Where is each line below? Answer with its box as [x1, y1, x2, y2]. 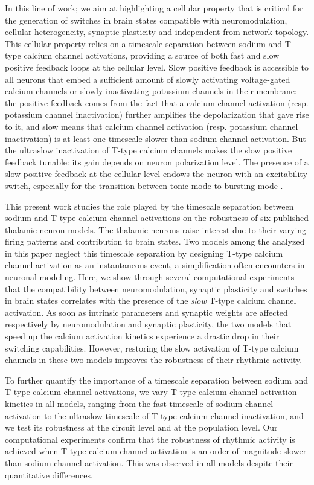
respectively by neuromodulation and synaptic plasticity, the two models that [5, 318, 292, 330]
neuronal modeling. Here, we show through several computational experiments [5, 271, 295, 283]
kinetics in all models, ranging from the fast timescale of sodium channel [5, 397, 274, 410]
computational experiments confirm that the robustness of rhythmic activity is [5, 432, 295, 445]
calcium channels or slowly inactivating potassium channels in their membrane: [5, 85, 297, 97]
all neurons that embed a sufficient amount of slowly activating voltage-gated [5, 72, 290, 85]
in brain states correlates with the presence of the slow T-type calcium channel [5, 294, 296, 307]
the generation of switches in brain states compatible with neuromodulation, [5, 13, 287, 26]
